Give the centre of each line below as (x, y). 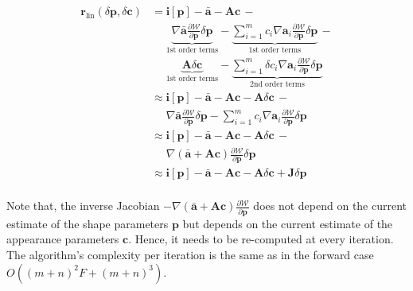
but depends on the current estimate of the (288, 223)
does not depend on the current (330, 206)
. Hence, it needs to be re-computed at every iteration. (261, 239)
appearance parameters (63, 239)
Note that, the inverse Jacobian (83, 206)
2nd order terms (277, 85)
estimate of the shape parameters (88, 223)
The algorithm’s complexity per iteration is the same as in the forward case (190, 254)
